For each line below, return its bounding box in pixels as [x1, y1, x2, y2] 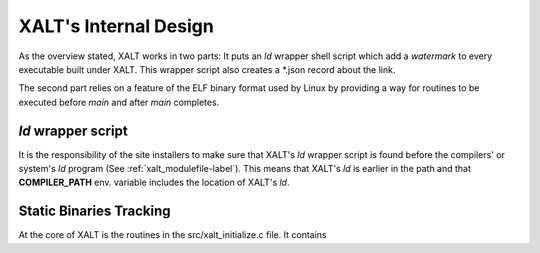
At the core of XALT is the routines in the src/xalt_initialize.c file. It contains [18, 229, 327, 241]
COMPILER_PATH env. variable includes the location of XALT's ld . [18, 176, 290, 189]
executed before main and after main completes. [18, 96, 220, 108]
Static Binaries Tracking [18, 203, 171, 220]
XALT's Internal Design [18, 15, 214, 37]
